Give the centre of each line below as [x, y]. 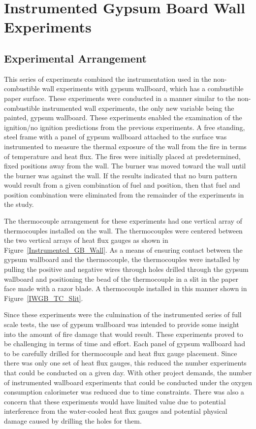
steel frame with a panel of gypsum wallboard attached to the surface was [115, 137]
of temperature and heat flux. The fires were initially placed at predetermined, [122, 156]
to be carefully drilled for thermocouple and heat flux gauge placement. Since [121, 353]
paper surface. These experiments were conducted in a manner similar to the [120, 98]
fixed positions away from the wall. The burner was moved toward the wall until [125, 166]
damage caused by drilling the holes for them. [73, 420]
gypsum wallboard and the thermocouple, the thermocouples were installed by [122, 259]
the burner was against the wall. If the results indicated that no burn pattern [121, 175]
